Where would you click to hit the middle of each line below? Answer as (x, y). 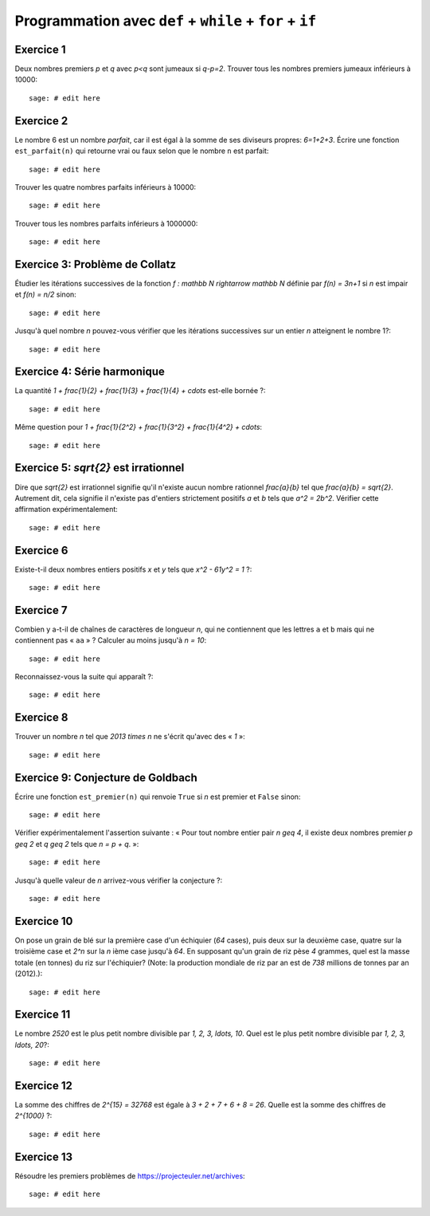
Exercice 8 (41, 718)
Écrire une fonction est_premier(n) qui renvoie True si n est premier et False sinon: (158, 797)
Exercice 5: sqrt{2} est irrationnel (100, 468)
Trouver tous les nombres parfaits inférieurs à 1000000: (106, 223)
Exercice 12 (44, 1086)
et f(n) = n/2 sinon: (46, 294)
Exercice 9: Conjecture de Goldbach (106, 777)
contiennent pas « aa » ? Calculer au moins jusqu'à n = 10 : (111, 640)
